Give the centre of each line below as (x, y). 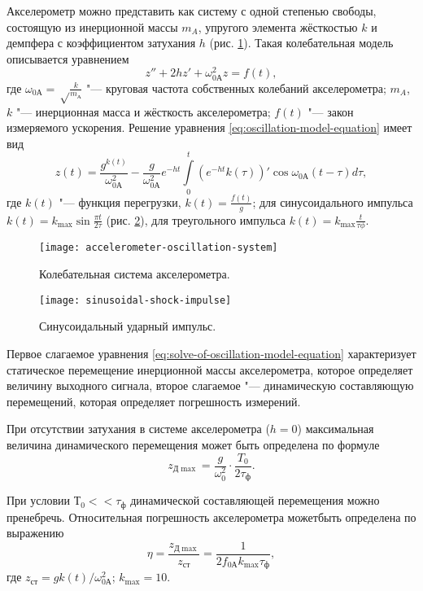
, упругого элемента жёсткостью (278, 26)
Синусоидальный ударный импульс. (128, 326)
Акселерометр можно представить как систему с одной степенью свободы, (192, 11)
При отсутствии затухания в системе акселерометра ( (138, 429)
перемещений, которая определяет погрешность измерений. (154, 401)
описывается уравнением (68, 58)
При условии (39, 500)
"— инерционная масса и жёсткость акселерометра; (143, 111)
